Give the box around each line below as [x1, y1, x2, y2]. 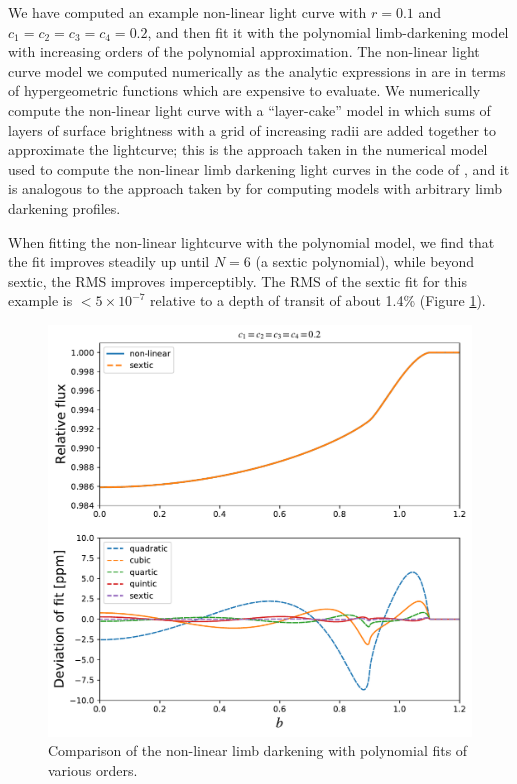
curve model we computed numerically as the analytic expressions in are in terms [8, 60, 506, 81]
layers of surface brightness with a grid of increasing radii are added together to [8, 119, 496, 140]
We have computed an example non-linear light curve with [8, 2, 367, 22]
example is [8, 290, 73, 311]
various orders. [48, 760, 138, 781]
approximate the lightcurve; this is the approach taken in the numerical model [8, 139, 488, 160]
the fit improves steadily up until [8, 251, 210, 272]
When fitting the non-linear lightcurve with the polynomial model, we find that [8, 231, 495, 252]
